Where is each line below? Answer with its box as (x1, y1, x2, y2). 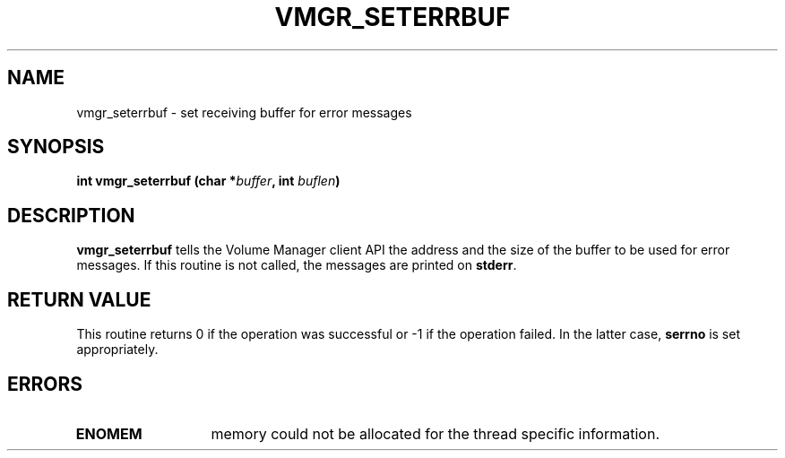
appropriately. (76, 341, 159, 358)
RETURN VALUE (7, 288, 151, 311)
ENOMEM (75, 424, 142, 443)
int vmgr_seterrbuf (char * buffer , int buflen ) (76, 173, 341, 189)
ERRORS (7, 372, 83, 395)
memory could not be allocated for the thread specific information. (211, 424, 660, 443)
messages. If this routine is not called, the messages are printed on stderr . (76, 257, 517, 273)
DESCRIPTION (7, 203, 135, 227)
